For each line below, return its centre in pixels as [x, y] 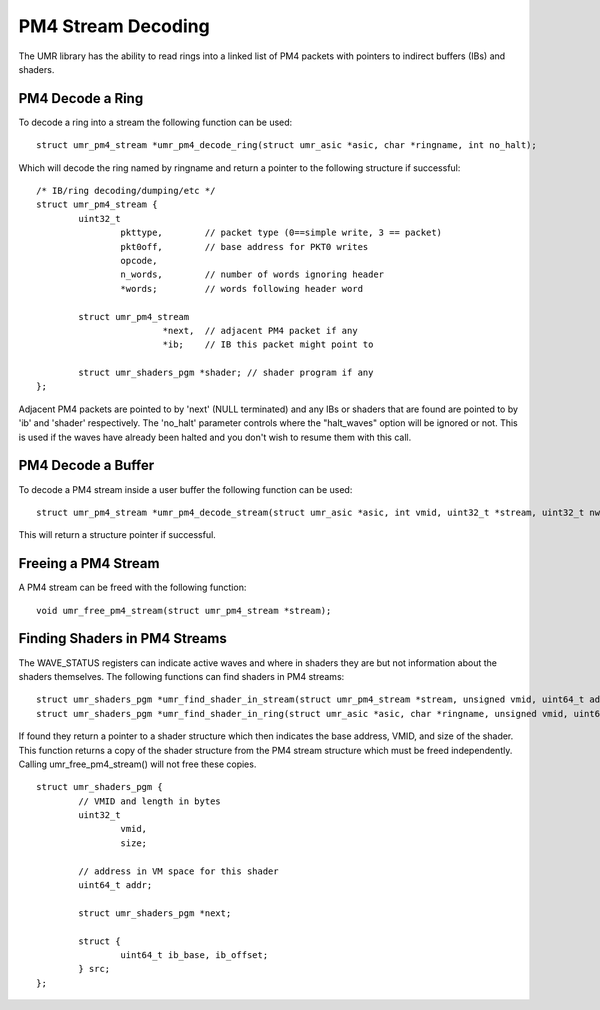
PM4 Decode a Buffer [86, 465]
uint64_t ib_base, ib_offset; [194, 954]
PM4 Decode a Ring [81, 98]
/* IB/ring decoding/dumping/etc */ [126, 191]
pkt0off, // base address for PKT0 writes [244, 246]
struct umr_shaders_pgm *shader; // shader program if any [226, 373]
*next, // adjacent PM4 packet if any [260, 330]
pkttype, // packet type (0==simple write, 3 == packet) [281, 233]
